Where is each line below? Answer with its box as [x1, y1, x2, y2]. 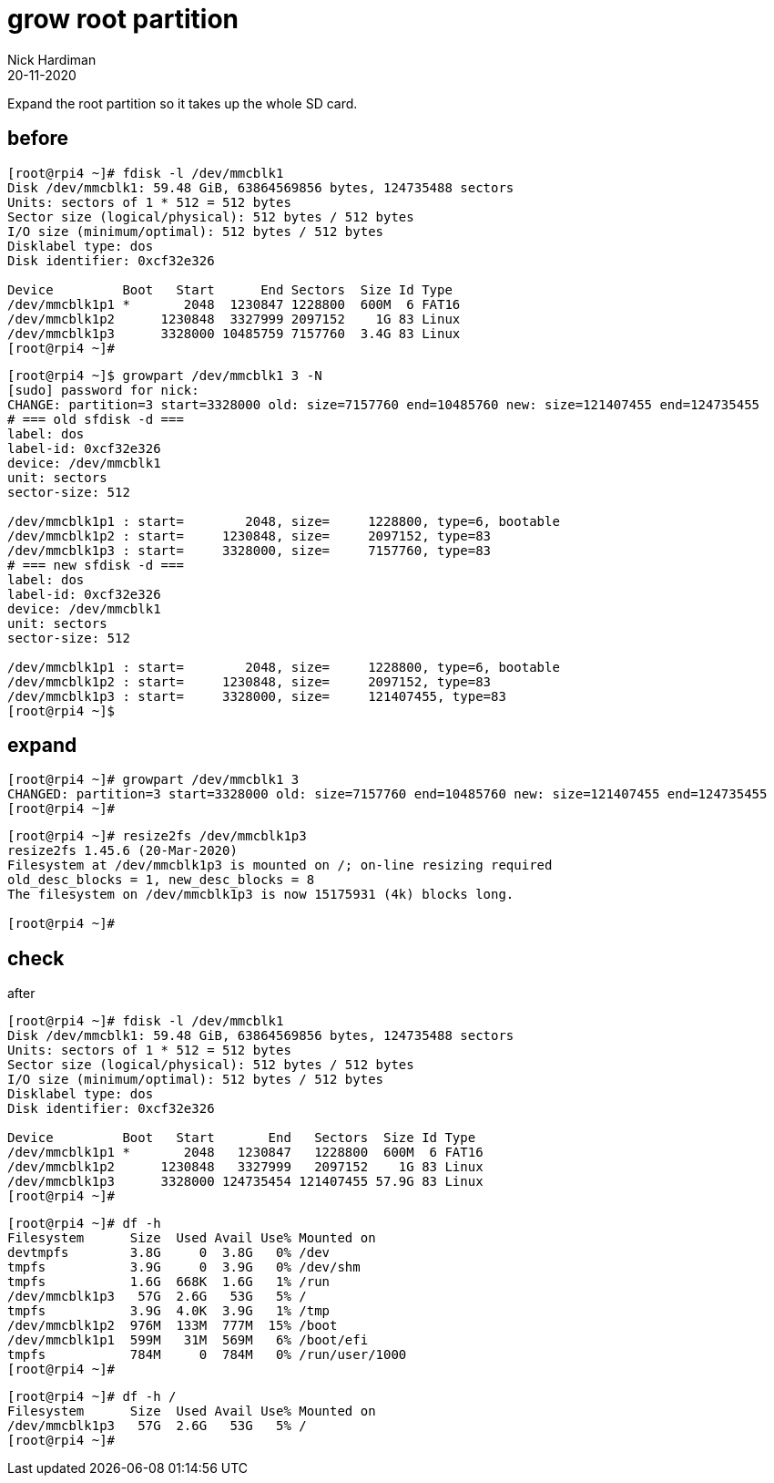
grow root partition [7, 4, 239, 35]
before [7, 127, 69, 150]
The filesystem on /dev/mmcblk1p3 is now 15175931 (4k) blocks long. [7, 887, 514, 902]
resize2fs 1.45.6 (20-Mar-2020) [7, 843, 238, 859]
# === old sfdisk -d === [7, 411, 184, 427]
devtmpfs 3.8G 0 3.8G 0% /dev [7, 1245, 331, 1261]
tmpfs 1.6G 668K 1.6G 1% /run [7, 1274, 331, 1290]
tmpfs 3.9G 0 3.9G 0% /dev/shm [7, 1260, 361, 1275]
